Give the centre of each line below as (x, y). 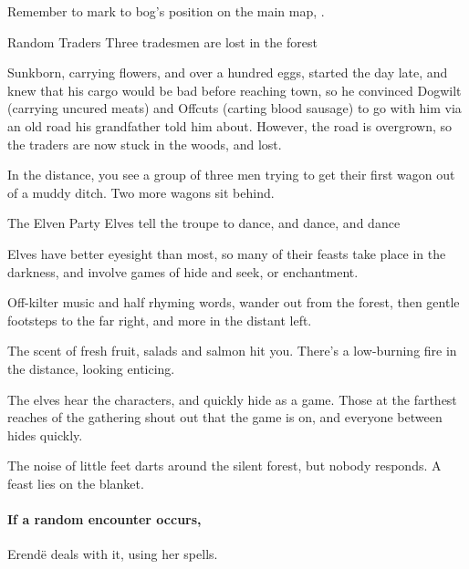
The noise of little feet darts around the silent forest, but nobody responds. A (224, 466)
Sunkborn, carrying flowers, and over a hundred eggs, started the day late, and (228, 72)
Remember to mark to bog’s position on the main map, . (166, 11)
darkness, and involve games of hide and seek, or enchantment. (183, 271)
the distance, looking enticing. (91, 368)
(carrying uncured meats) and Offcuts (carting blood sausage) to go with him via (234, 108)
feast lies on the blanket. (76, 483)
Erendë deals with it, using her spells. (113, 554)
